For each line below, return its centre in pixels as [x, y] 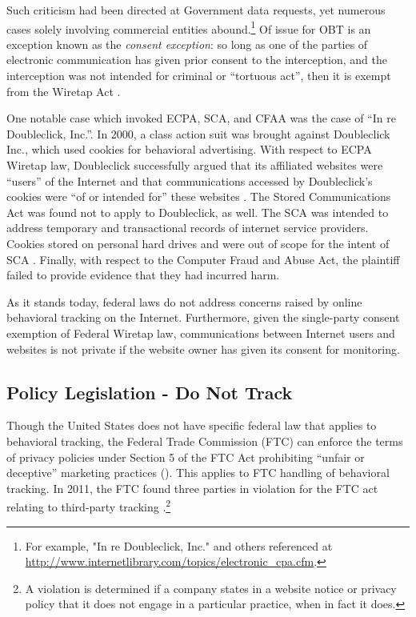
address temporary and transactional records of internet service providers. [188, 228]
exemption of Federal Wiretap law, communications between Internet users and [201, 333]
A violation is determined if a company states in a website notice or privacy [211, 588]
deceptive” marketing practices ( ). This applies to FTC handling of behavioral [198, 473]
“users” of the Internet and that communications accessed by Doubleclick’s [190, 180]
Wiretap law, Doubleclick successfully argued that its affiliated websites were [195, 165]
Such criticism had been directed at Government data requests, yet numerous [196, 10]
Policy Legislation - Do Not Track [150, 392]
